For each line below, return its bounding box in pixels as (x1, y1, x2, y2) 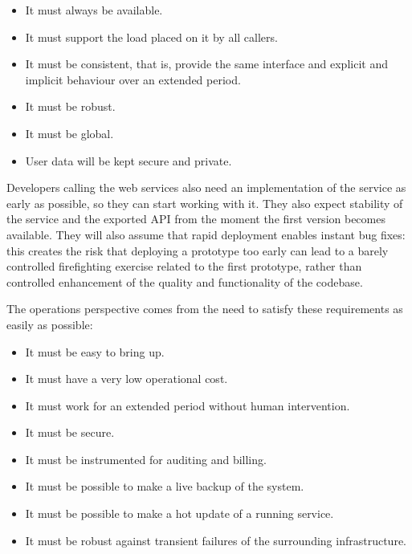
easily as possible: (6, 316, 93, 332)
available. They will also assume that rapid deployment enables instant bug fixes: (6, 226, 406, 242)
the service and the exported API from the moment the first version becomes (6, 210, 385, 227)
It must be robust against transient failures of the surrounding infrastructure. (25, 532, 406, 548)
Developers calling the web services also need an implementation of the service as (6, 179, 406, 196)
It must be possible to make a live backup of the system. (25, 478, 304, 495)
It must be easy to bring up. (25, 343, 165, 360)
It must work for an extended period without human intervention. (25, 397, 350, 413)
